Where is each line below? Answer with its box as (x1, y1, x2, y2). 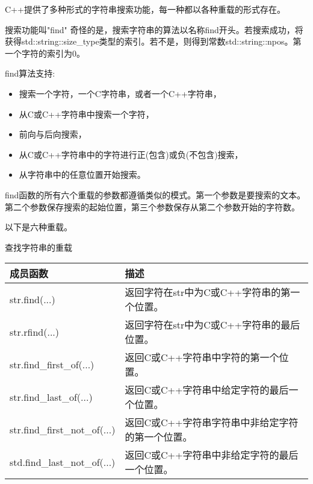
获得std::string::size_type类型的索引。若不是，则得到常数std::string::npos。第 (5, 35, 302, 48)
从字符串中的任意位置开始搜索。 (19, 168, 146, 181)
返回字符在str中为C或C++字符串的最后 (125, 318, 300, 332)
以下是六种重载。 (5, 221, 72, 233)
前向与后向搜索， (19, 128, 87, 140)
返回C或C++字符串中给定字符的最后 (125, 383, 289, 397)
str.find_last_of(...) (10, 389, 93, 404)
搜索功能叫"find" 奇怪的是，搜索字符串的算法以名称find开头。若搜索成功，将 (5, 23, 303, 36)
